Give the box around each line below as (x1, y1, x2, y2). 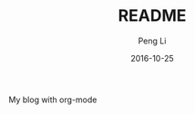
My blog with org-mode (8, 94, 97, 105)
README (118, 5, 187, 26)
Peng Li (138, 35, 167, 46)
